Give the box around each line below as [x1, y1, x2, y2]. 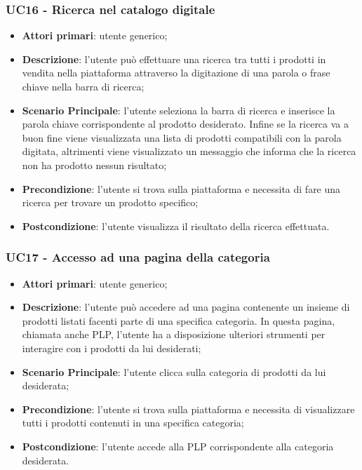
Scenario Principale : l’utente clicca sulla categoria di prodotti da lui [22, 364, 326, 379]
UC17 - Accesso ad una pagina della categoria [6, 248, 270, 266]
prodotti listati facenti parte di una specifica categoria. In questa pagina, [22, 313, 335, 328]
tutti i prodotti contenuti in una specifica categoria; [22, 415, 244, 430]
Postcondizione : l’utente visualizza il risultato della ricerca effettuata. [22, 218, 330, 233]
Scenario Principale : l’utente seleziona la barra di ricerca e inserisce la [22, 102, 335, 117]
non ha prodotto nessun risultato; [22, 157, 167, 172]
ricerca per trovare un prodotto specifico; [22, 195, 199, 210]
